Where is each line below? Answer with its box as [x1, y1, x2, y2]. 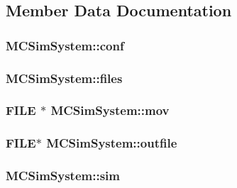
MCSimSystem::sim [6, 167, 120, 184]
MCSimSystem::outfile [46, 134, 177, 152]
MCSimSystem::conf [6, 36, 124, 54]
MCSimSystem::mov [50, 101, 170, 119]
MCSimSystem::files [6, 69, 123, 87]
